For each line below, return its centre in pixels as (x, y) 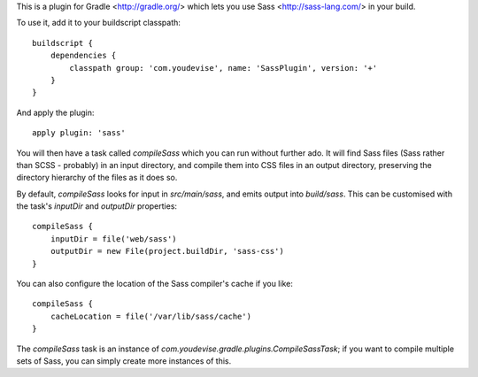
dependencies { (83, 56)
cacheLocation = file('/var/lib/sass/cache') (151, 316)
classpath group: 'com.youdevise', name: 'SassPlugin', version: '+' (224, 68)
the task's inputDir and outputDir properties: (96, 206)
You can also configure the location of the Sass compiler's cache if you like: (155, 284)
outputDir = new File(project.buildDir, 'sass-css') (167, 251)
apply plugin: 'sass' (79, 133)
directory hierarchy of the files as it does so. (97, 178)
